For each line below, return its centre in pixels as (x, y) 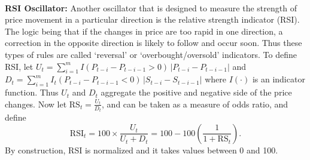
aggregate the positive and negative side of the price (196, 92)
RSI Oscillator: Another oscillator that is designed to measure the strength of (151, 7)
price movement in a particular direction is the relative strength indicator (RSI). (152, 19)
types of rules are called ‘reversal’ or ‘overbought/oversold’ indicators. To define (151, 54)
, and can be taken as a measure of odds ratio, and (195, 104)
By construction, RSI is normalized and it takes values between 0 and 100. (142, 150)
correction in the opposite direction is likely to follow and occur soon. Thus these (154, 43)
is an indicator (279, 79)
